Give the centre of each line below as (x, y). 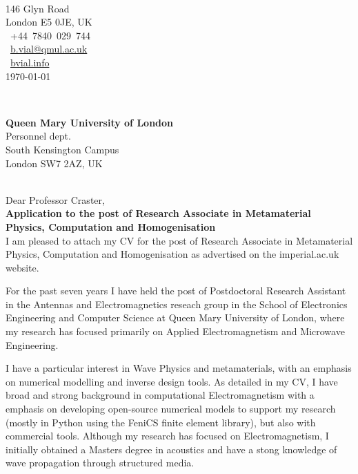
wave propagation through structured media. (100, 463)
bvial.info (30, 62)
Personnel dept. (38, 136)
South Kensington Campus (62, 149)
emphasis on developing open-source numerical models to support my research (171, 409)
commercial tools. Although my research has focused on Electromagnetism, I (167, 436)
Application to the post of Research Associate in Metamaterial (158, 213)
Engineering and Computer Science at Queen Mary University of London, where (175, 317)
